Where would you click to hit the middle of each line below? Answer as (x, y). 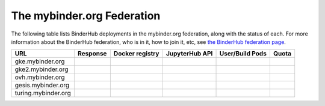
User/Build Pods (243, 54)
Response (92, 54)
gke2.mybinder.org (42, 69)
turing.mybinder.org (43, 93)
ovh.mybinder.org (40, 77)
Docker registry (136, 54)
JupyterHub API (189, 54)
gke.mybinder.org (40, 61)
